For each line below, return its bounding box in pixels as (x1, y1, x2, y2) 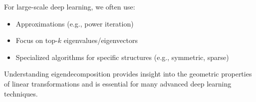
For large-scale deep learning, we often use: (4, 1, 135, 11)
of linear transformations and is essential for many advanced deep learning (4, 78, 232, 88)
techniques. (4, 88, 38, 98)
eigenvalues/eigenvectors (63, 35, 138, 45)
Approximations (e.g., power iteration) (15, 18, 134, 28)
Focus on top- (15, 35, 58, 45)
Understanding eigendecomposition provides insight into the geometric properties (4, 68, 252, 79)
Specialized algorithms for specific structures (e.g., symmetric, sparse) (15, 51, 229, 62)
